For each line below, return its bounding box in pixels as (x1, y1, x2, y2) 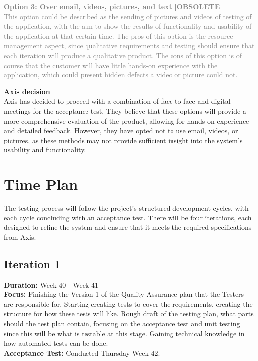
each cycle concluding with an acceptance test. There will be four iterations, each (4, 212, 252, 222)
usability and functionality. (4, 144, 86, 155)
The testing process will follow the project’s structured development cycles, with (4, 203, 249, 213)
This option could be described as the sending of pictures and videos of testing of (4, 11, 252, 21)
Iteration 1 (4, 256, 61, 271)
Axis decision (4, 86, 50, 96)
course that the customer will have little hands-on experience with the (4, 60, 218, 70)
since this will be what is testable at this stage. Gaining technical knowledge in (4, 328, 245, 338)
